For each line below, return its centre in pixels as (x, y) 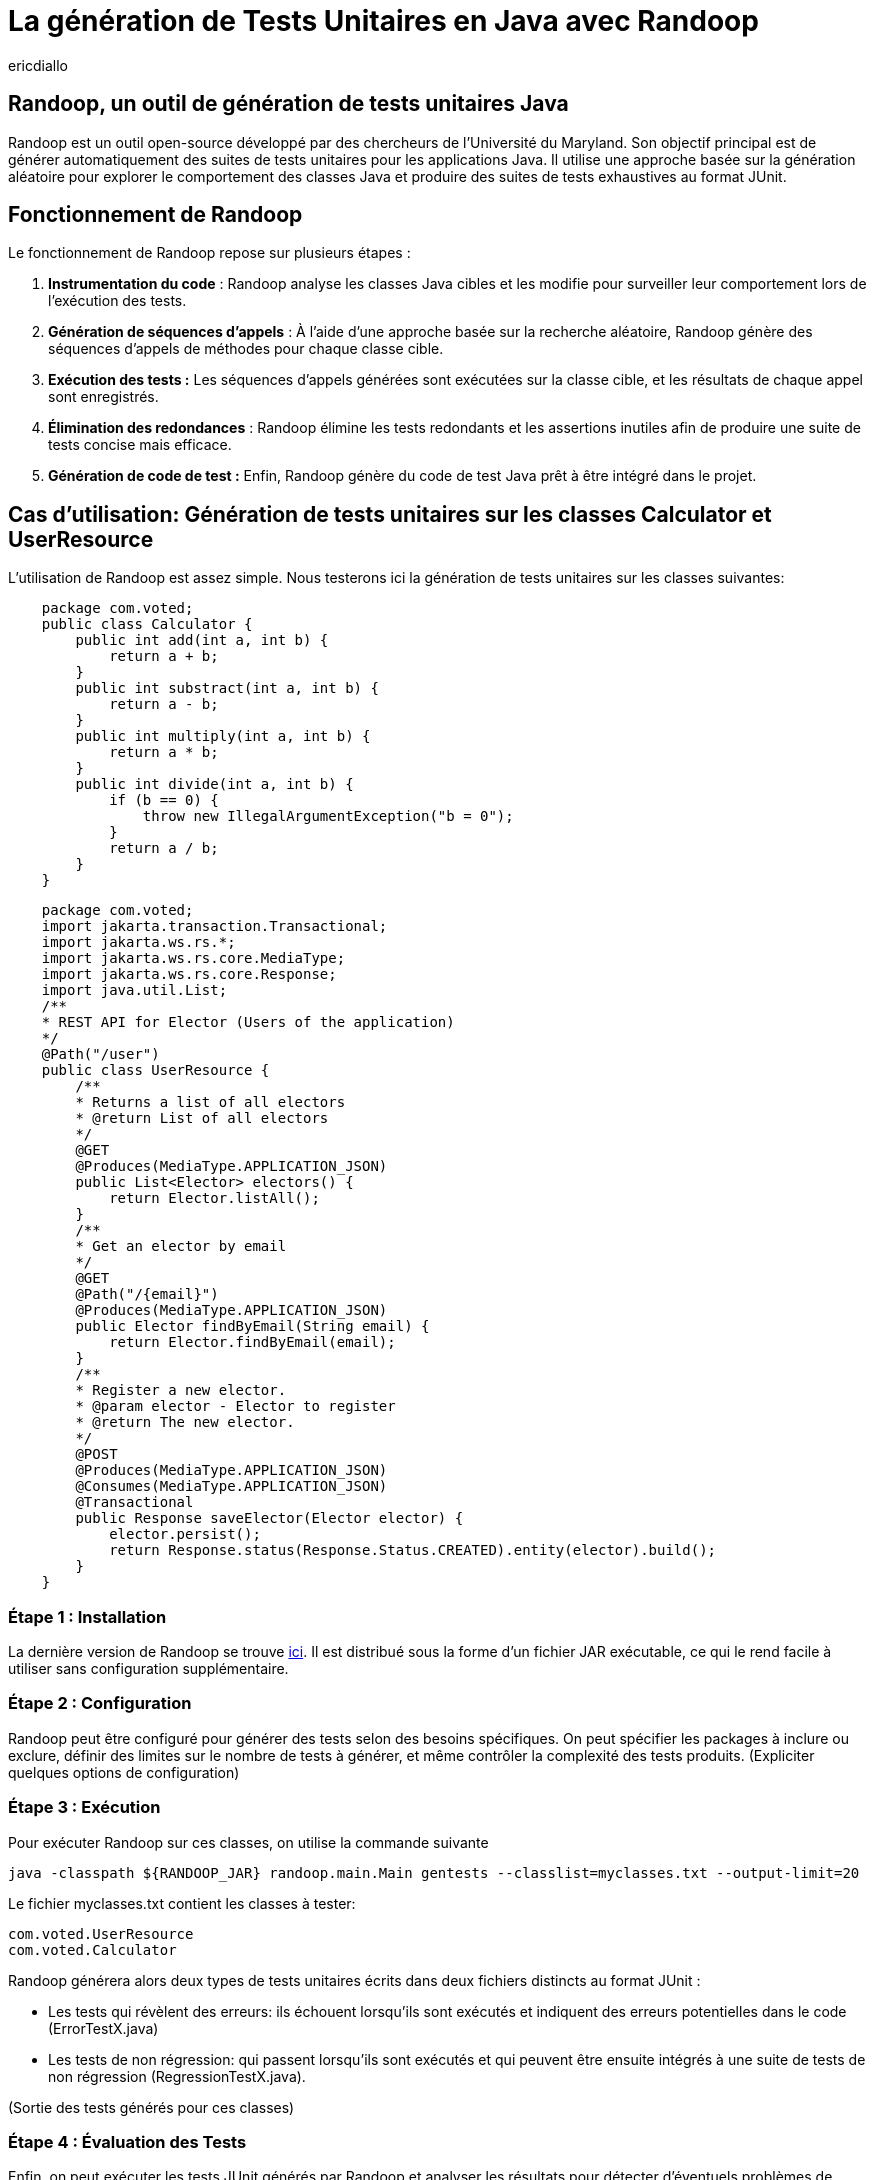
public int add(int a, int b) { (202, 640)
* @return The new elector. (185, 1422)
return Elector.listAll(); (214, 1198)
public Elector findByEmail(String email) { (252, 1326)
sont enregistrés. (103, 397)
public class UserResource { (155, 1070)
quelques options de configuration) (124, 1772)
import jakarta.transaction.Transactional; (214, 926)
